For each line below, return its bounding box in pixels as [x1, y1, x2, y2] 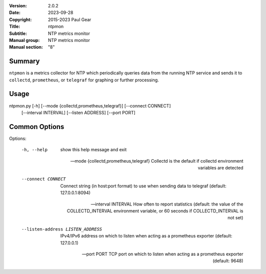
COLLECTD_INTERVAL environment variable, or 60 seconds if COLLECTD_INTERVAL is [66, 207, 243, 214]
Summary [9, 57, 40, 66]
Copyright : [9, 16, 32, 22]
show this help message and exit [60, 147, 127, 153]
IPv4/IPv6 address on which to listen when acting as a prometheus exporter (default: [60, 233, 233, 239]
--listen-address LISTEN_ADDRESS [21, 226, 102, 232]
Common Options [9, 122, 65, 131]
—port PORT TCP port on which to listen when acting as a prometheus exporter [82, 251, 243, 257]
